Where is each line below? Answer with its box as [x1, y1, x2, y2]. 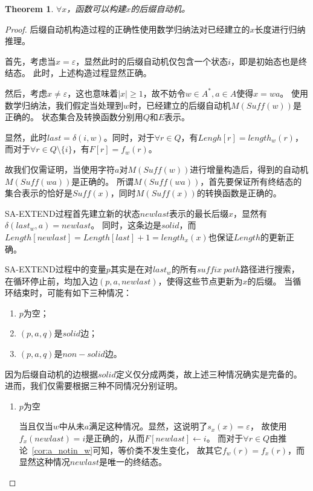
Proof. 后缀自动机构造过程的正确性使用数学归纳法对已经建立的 [5, 22, 250, 35]
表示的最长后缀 [169, 207, 229, 219]
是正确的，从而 [85, 432, 145, 444]
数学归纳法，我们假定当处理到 [5, 98, 123, 111]
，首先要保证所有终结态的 [200, 175, 302, 187]
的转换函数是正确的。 [196, 187, 282, 199]
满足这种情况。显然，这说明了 [89, 420, 208, 432]
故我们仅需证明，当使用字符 [5, 162, 115, 175]
